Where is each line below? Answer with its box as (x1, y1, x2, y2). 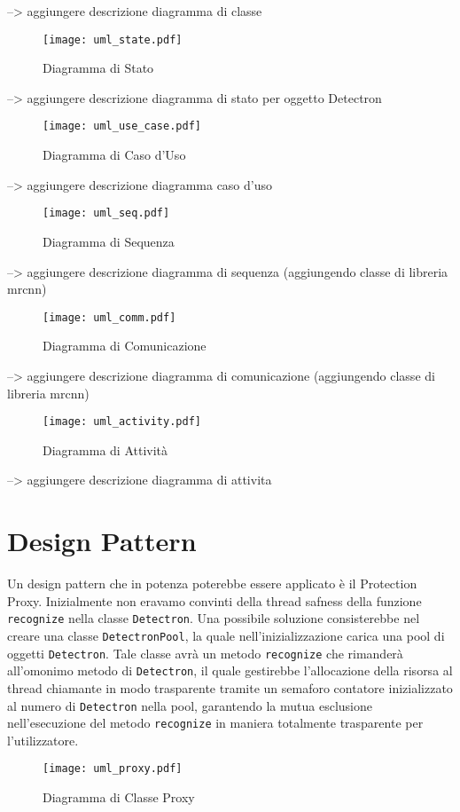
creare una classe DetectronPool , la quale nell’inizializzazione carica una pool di (7, 626, 445, 644)
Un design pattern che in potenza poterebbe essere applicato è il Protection (7, 574, 417, 593)
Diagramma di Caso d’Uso (43, 146, 186, 164)
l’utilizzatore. (7, 730, 79, 749)
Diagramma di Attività (43, 440, 168, 459)
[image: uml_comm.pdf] (43, 311, 176, 324)
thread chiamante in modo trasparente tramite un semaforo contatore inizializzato (7, 678, 453, 697)
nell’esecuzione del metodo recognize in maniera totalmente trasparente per (7, 713, 424, 732)
